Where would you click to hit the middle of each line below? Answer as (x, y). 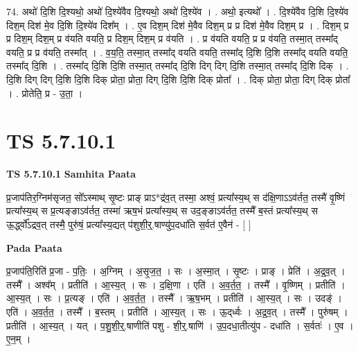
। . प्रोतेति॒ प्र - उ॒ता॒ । (45, 93)
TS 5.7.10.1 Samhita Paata (71, 174)
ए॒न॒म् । (19, 339)
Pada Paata (34, 247)
